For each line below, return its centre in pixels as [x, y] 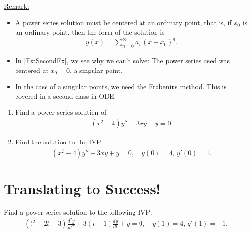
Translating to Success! [82, 188]
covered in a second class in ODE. [66, 96]
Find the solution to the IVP [58, 142]
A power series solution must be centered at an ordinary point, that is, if [123, 22]
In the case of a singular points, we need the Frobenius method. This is [121, 86]
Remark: [16, 6]
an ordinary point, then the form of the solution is [90, 32]
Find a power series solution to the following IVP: [78, 211]
